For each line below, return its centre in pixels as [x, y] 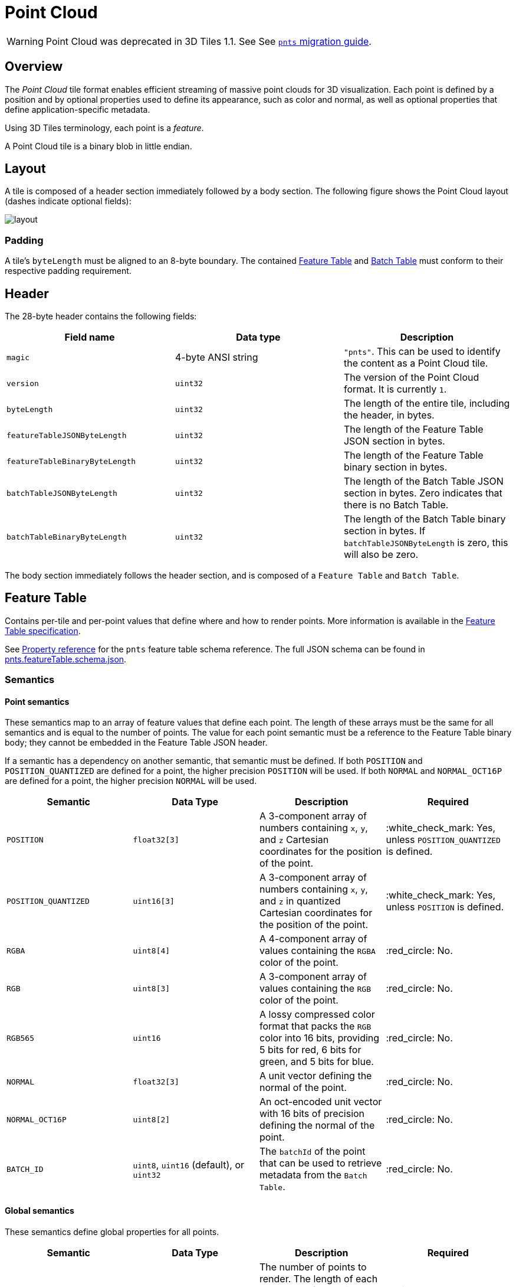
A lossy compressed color [317, 1015]
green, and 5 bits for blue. [317, 1062]
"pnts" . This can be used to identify [422, 352]
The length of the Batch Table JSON [423, 481]
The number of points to [313, 1267]
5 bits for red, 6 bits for [310, 1050]
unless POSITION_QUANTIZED [443, 840]
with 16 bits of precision [312, 1114]
